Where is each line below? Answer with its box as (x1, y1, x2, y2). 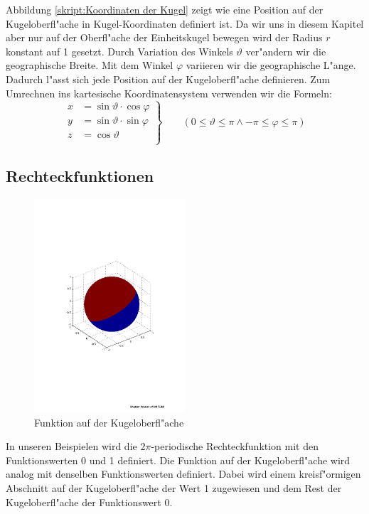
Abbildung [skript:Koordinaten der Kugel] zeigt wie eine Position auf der (6, 2, 323, 16)
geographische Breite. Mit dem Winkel (6, 58, 173, 73)
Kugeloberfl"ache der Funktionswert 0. (6, 494, 173, 509)
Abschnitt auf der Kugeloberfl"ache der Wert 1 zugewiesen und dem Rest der (6, 480, 342, 495)
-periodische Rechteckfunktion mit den (151, 439, 319, 454)
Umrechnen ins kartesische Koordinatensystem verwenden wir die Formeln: (6, 85, 332, 100)
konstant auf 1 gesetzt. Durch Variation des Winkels (6, 43, 233, 58)
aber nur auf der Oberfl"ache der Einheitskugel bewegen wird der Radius (6, 30, 323, 45)
